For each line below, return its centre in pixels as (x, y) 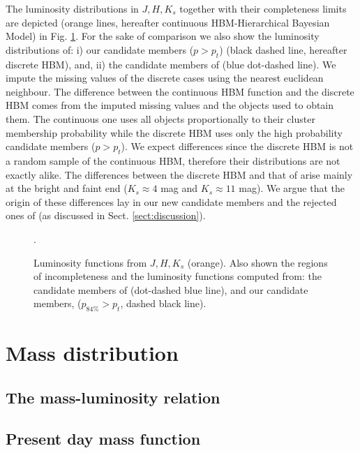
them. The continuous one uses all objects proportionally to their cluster (160, 118)
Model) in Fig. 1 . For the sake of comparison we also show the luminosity (163, 36)
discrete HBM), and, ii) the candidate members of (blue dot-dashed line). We (171, 64)
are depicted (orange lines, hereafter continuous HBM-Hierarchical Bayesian (168, 22)
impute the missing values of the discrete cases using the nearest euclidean (165, 78)
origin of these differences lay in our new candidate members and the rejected (171, 201)
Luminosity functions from (90, 262)
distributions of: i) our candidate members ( (100, 49)
